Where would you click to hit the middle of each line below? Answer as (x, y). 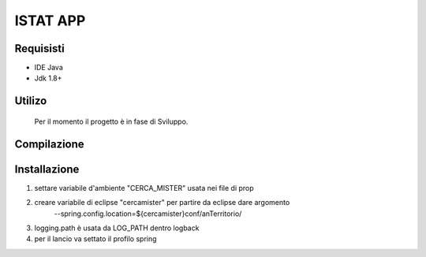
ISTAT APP (50, 20)
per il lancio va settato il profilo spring (95, 239)
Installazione (47, 169)
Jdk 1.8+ (48, 78)
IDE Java (49, 68)
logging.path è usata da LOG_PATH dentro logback (117, 228)
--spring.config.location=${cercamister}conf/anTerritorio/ (148, 214)
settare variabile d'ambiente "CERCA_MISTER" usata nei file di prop (144, 188)
